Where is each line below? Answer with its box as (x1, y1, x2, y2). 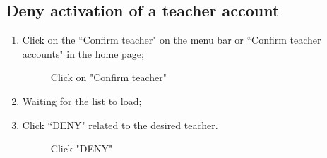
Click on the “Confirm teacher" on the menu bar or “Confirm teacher (22, 32, 321, 47)
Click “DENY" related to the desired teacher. (22, 117, 218, 132)
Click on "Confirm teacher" (50, 70, 167, 85)
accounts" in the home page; (22, 46, 144, 61)
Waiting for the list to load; (22, 93, 142, 108)
